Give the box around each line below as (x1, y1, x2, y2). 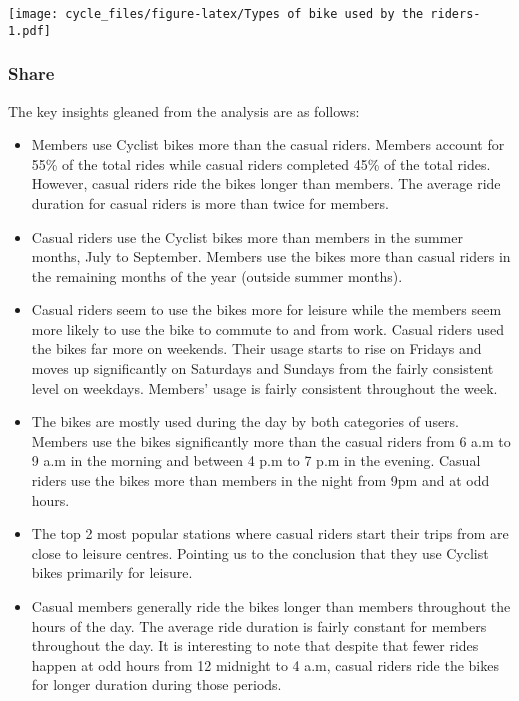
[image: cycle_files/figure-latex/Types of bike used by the (8, 7, 424, 21)
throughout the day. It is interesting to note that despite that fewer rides (31, 635, 479, 656)
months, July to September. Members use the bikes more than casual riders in (31, 246, 511, 267)
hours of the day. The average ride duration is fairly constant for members (31, 615, 487, 636)
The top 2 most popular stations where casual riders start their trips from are (31, 523, 509, 544)
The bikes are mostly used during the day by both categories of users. (31, 411, 460, 432)
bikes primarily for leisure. (31, 562, 193, 583)
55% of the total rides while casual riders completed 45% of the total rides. (31, 153, 491, 174)
